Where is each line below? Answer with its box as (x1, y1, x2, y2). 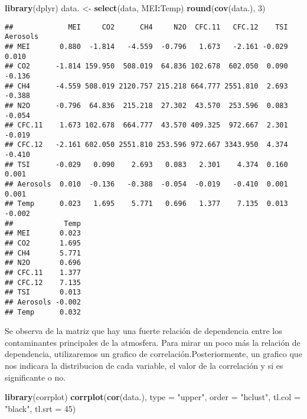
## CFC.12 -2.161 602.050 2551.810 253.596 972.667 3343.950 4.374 (5, 140, 288, 149)
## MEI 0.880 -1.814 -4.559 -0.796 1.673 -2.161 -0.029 (5, 42, 288, 51)
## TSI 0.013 (5, 288, 81, 297)
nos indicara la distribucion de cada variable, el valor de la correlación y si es (5, 359, 283, 372)
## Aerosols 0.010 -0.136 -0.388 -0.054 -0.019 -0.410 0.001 (5, 180, 288, 189)
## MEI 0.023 (5, 229, 81, 238)
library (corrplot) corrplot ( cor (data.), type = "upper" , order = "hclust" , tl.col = (5, 391, 301, 403)
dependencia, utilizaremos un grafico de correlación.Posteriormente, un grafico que (5, 348, 302, 360)
